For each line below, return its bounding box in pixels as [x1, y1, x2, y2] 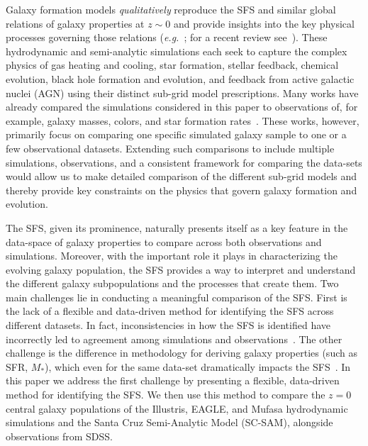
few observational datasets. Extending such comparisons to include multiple [6, 140, 335, 155]
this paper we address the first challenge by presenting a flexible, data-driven [6, 373, 340, 388]
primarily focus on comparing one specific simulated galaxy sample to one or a [6, 127, 347, 142]
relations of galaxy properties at [6, 16, 145, 30]
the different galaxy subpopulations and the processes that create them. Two [6, 276, 339, 291]
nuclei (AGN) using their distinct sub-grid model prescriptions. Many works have [6, 85, 359, 100]
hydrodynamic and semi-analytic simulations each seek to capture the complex [6, 43, 347, 58]
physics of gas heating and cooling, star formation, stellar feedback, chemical [6, 57, 339, 72]
